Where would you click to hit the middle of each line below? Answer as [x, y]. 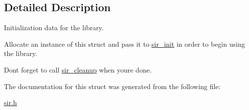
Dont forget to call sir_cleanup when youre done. [78, 69]
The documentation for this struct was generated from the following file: [112, 86]
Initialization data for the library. [54, 27]
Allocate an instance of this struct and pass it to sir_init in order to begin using [124, 44]
